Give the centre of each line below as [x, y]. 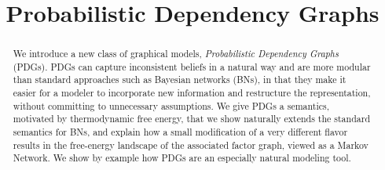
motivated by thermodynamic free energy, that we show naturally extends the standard [191, 119]
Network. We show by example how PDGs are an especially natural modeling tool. [182, 158]
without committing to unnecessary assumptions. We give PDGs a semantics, [171, 105]
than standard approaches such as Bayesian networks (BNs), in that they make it [180, 80]
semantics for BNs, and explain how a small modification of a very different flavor [180, 132]
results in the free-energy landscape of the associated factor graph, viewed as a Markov [191, 145]
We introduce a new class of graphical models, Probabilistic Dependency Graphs [176, 54]
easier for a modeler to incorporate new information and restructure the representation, [192, 93]
